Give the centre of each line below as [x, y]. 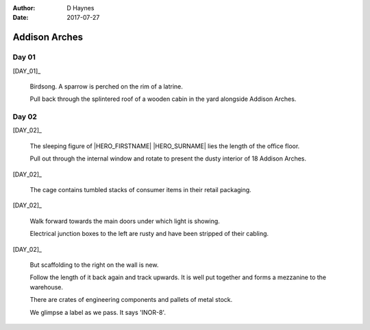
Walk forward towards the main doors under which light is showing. [125, 221]
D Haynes [81, 8]
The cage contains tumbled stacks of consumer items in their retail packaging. [140, 190]
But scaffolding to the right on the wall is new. [94, 265]
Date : [21, 18]
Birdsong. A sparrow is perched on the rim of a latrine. [106, 86]
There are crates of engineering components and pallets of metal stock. [131, 300]
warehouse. [47, 287]
